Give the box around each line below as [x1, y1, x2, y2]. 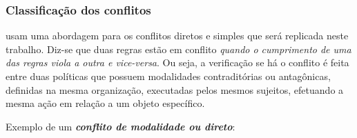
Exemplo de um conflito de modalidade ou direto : [6, 119, 235, 133]
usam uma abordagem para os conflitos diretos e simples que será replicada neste [6, 28, 349, 43]
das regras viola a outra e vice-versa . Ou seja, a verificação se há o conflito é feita [6, 55, 349, 70]
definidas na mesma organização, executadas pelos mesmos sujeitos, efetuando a [6, 82, 344, 97]
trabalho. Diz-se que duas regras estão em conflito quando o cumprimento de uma [6, 41, 351, 56]
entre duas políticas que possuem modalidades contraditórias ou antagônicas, [6, 69, 331, 83]
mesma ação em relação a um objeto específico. [6, 96, 205, 110]
